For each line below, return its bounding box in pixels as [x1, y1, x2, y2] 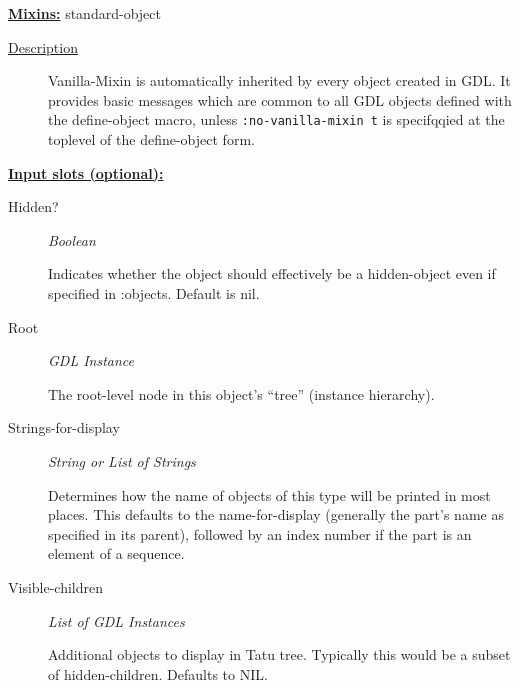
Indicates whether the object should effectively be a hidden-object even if [48, 263, 496, 284]
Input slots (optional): [8, 162, 164, 183]
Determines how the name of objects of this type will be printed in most [48, 484, 491, 505]
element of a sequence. [48, 543, 185, 564]
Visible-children [8, 576, 104, 597]
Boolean [48, 229, 96, 250]
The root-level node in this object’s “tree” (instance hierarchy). [48, 383, 435, 404]
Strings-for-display [8, 417, 120, 438]
